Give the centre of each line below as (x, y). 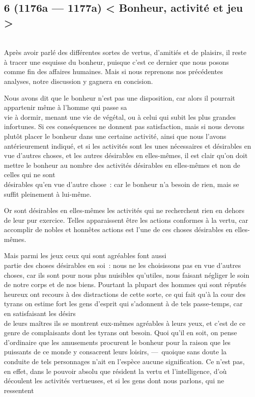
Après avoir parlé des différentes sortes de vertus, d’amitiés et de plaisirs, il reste (125, 52)
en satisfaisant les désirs (40, 313)
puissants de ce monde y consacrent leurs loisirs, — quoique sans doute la (115, 352)
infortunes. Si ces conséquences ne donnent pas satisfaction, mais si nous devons (124, 126)
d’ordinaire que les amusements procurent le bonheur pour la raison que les (117, 342)
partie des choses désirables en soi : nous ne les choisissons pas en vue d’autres (123, 265)
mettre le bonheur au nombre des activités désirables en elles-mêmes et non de (122, 165)
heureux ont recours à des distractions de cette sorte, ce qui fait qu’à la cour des (125, 294)
